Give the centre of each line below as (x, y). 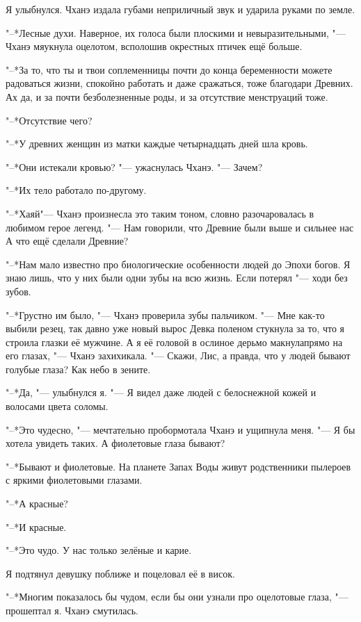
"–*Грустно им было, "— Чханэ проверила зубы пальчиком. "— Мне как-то (165, 314)
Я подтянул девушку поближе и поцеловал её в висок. (120, 573)
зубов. (18, 291)
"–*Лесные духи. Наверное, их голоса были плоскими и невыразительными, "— (176, 32)
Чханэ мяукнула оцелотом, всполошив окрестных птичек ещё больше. (154, 46)
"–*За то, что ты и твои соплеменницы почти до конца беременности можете (169, 69)
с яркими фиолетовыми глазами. (74, 480)
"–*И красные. (36, 526)
